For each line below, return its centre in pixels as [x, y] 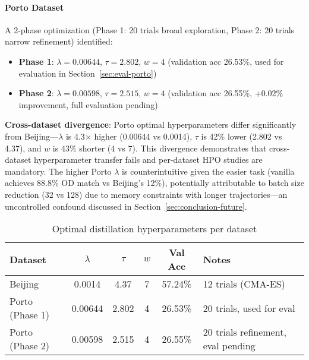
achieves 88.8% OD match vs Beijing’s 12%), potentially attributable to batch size [154, 183]
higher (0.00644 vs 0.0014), [143, 136]
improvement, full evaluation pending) [88, 104]
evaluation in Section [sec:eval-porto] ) [88, 73]
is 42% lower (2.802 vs [242, 136]
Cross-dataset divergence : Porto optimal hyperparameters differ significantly [151, 124]
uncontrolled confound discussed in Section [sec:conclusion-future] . [126, 206]
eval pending [229, 346]
